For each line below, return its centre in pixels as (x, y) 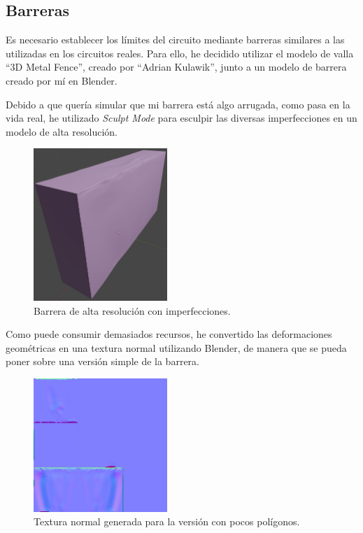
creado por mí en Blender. (62, 80)
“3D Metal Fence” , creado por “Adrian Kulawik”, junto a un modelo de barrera (176, 67)
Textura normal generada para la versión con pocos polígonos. (167, 521)
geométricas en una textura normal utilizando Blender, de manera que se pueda (176, 347)
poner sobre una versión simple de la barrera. (102, 361)
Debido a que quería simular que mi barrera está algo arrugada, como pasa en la (178, 104)
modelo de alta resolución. (62, 131)
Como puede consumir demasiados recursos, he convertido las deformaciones (169, 334)
